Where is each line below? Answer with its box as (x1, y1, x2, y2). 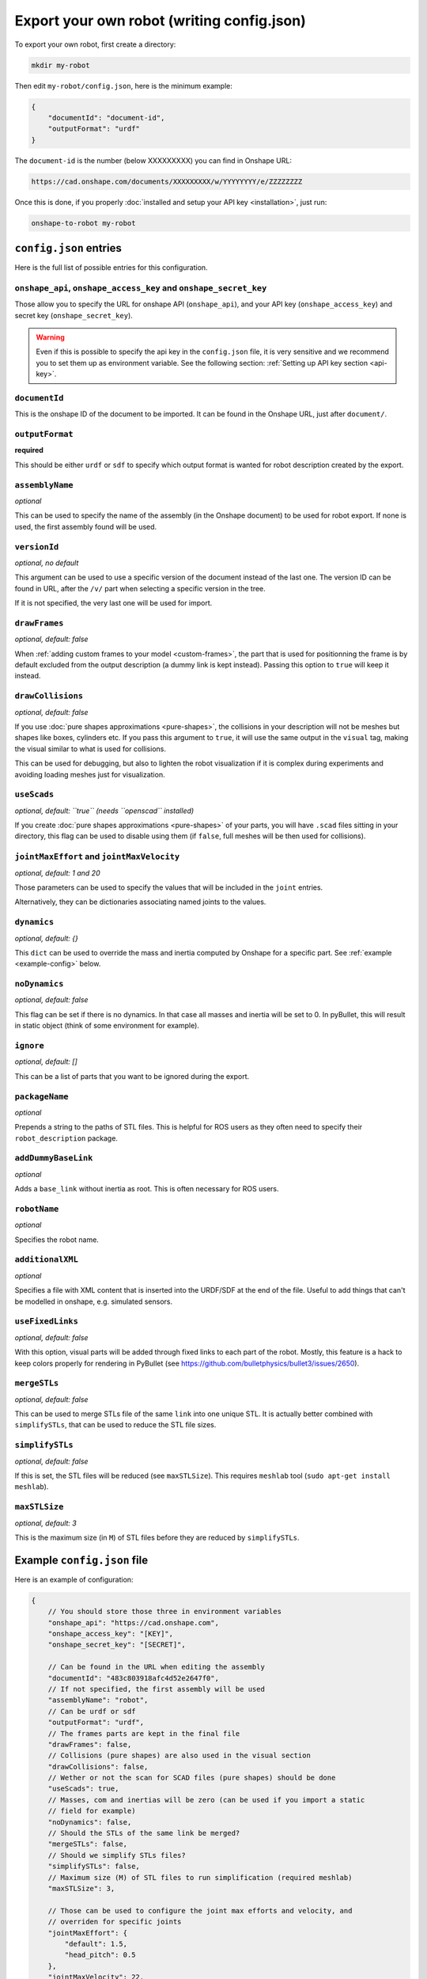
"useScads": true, (47, 1784, 119, 1793)
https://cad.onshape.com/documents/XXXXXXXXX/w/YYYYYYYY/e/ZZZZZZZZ (31, 177, 303, 186)
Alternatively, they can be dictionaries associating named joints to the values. (14, 897, 266, 906)
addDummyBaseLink (14, 1153, 93, 1164)
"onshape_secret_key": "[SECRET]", (47, 1640, 186, 1650)
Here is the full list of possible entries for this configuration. (14, 263, 209, 272)
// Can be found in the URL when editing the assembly (47, 1662, 265, 1672)
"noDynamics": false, (47, 1818, 132, 1826)
